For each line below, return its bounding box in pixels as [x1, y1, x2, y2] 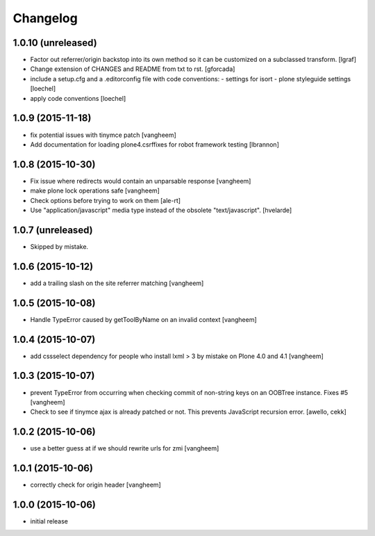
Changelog [12, 10, 78, 26]
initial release [30, 517, 69, 526]
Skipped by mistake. [30, 242, 89, 250]
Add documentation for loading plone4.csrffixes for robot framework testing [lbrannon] [30, 140, 279, 149]
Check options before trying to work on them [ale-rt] [30, 196, 181, 204]
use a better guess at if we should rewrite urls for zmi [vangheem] [30, 444, 219, 453]
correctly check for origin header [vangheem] [30, 480, 161, 489]
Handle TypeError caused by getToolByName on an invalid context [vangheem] [30, 315, 257, 323]
